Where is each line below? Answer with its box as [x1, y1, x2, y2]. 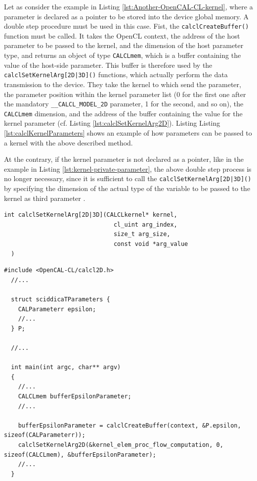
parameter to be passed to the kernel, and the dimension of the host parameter [4, 40, 244, 50]
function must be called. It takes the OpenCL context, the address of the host [4, 30, 240, 41]
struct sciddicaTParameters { [11, 296, 110, 303]
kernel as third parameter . [4, 192, 86, 203]
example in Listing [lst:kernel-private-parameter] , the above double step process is [4, 163, 252, 174]
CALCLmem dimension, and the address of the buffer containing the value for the [4, 108, 243, 118]
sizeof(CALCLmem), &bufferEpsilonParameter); [4, 451, 156, 458]
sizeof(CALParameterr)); [4, 432, 86, 439]
